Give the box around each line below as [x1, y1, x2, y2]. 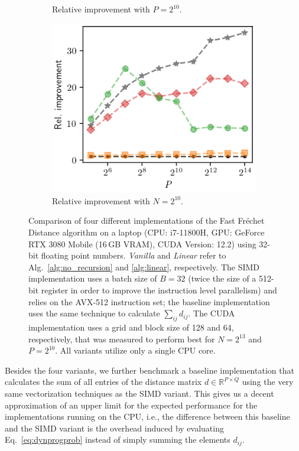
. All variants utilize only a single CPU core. [55, 344, 216, 357]
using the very [242, 375, 294, 388]
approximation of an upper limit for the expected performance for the [5, 398, 258, 411]
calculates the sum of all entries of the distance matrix [5, 375, 202, 388]
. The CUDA [188, 307, 235, 319]
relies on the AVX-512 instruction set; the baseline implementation [28, 295, 270, 308]
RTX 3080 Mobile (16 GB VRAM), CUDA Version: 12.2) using [28, 237, 256, 250]
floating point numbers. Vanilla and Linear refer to [41, 249, 226, 262]
